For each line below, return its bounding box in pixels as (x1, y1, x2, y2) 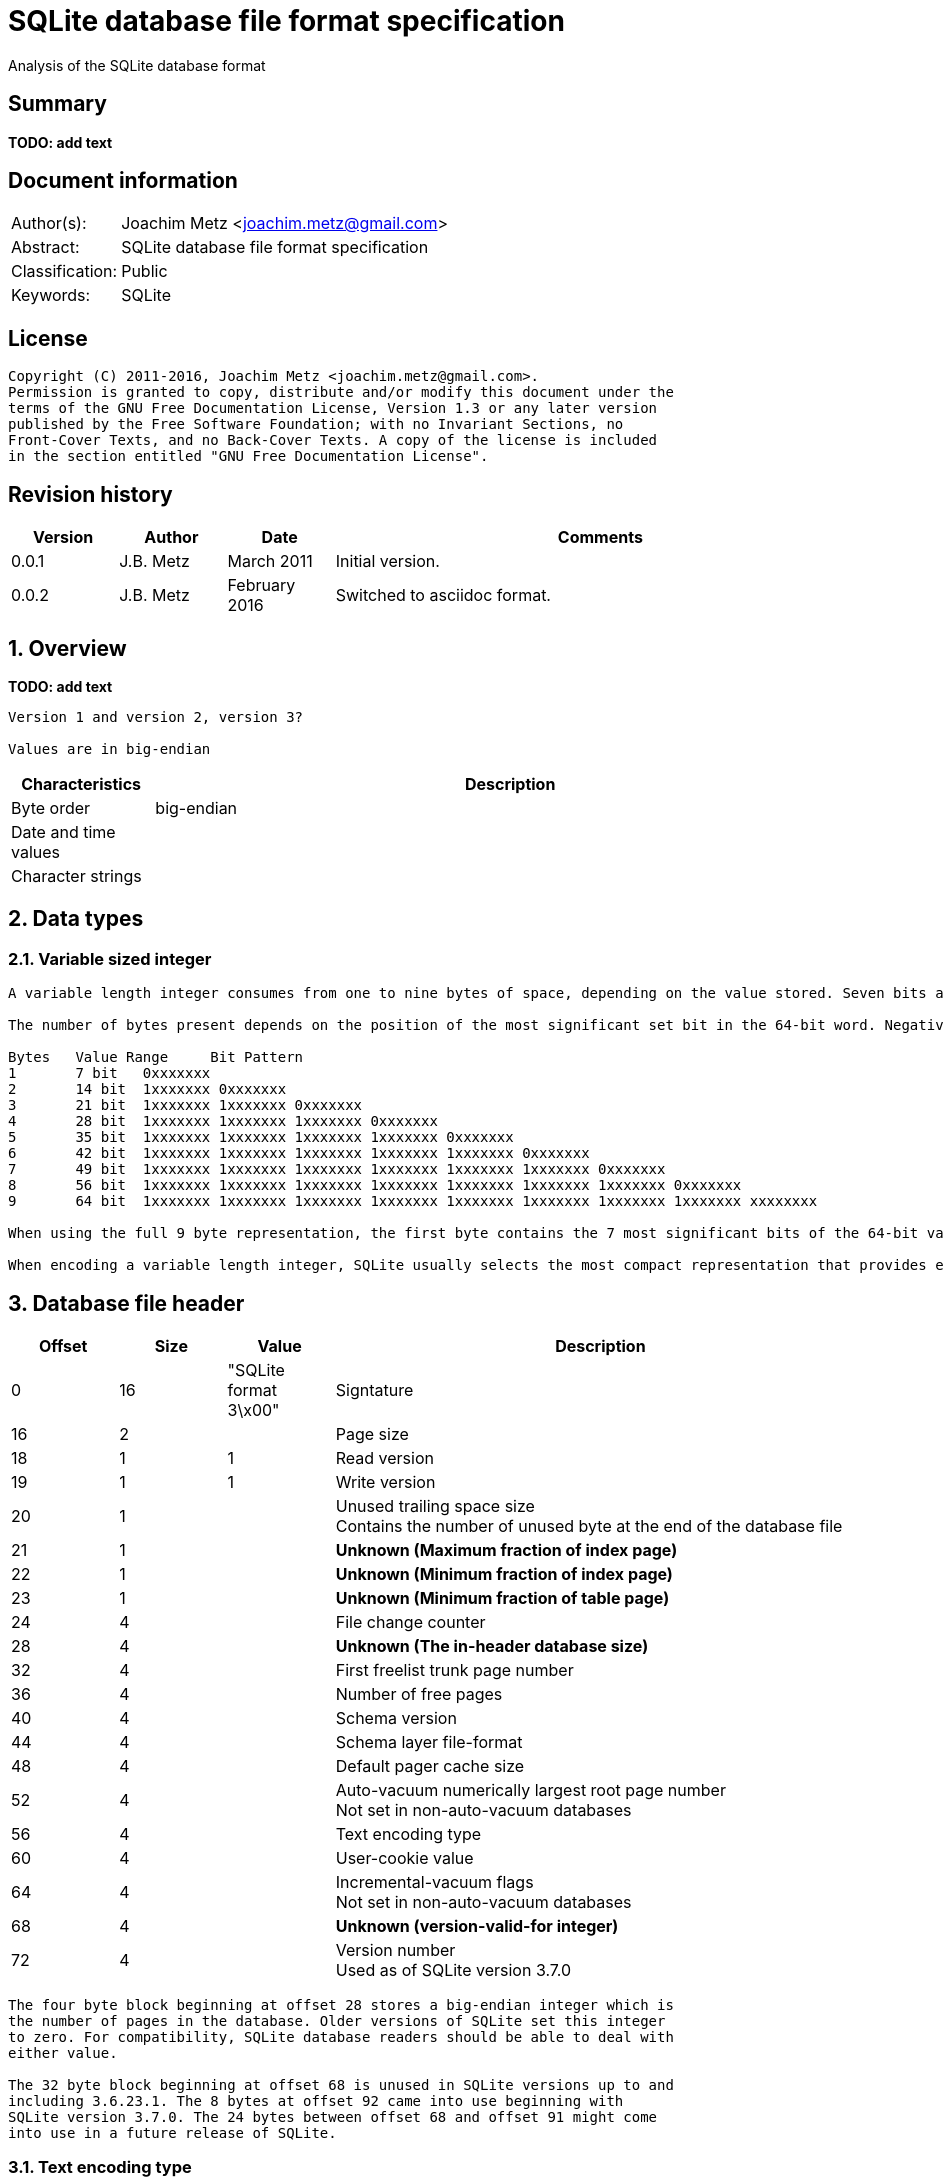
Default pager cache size (335, 1756, 525, 1777)
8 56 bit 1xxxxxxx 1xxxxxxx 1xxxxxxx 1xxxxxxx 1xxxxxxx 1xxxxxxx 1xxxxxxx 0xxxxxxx (8, 1177, 742, 1194)
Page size (335, 1424, 409, 1445)
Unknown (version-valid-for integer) (335, 1916, 619, 1937)
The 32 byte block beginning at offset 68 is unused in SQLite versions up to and (8, 2077, 674, 2094)
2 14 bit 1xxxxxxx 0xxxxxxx (8, 1081, 287, 1098)
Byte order (11, 797, 91, 818)
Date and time (11, 821, 116, 842)
